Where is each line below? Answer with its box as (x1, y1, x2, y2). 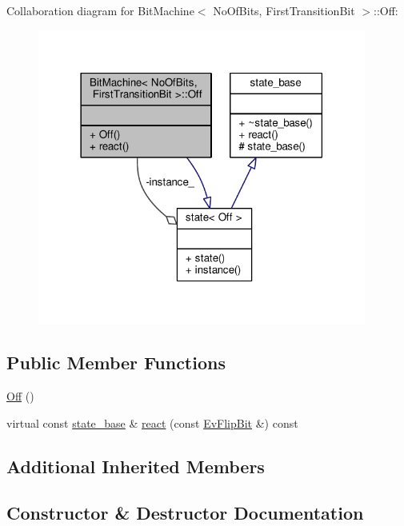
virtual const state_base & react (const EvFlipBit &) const (6, 414, 298, 431)
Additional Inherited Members (6, 453, 265, 478)
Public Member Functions (6, 350, 226, 375)
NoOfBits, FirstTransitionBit (213, 2, 355, 18)
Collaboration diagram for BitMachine (6, 2, 194, 18)
